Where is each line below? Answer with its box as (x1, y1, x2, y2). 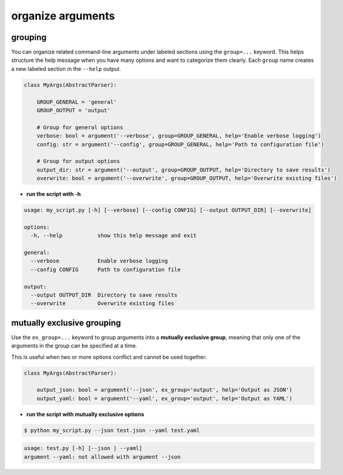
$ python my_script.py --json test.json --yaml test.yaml (24, 426, 200, 434)
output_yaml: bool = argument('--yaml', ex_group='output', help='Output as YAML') (36, 395, 293, 402)
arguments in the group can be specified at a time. (11, 342, 138, 349)
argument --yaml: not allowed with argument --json (24, 453, 181, 460)
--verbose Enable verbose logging (30, 258, 168, 264)
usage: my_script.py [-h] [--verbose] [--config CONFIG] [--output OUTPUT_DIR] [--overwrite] (24, 207, 312, 214)
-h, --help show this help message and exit (30, 232, 197, 239)
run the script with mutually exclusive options (26, 410, 145, 418)
